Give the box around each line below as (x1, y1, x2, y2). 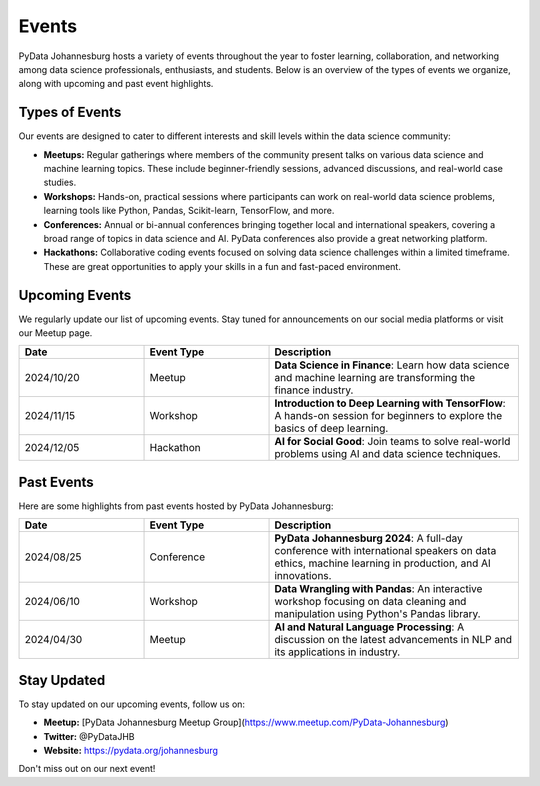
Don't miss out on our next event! (18, 763, 156, 775)
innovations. (274, 569, 332, 583)
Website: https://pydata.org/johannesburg (43, 745, 219, 757)
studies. (43, 176, 77, 189)
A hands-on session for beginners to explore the (274, 409, 503, 423)
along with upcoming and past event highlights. (18, 78, 214, 90)
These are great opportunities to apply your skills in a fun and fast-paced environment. (43, 260, 402, 272)
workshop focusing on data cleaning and (274, 595, 467, 609)
